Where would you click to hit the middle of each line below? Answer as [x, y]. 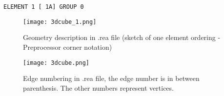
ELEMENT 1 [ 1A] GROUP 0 [44, 7]
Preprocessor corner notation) [68, 47]
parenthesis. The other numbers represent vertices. [98, 87]
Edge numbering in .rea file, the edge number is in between [111, 78]
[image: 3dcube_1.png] [60, 22]
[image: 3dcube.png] [56, 63]
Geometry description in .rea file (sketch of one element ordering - [122, 37]
